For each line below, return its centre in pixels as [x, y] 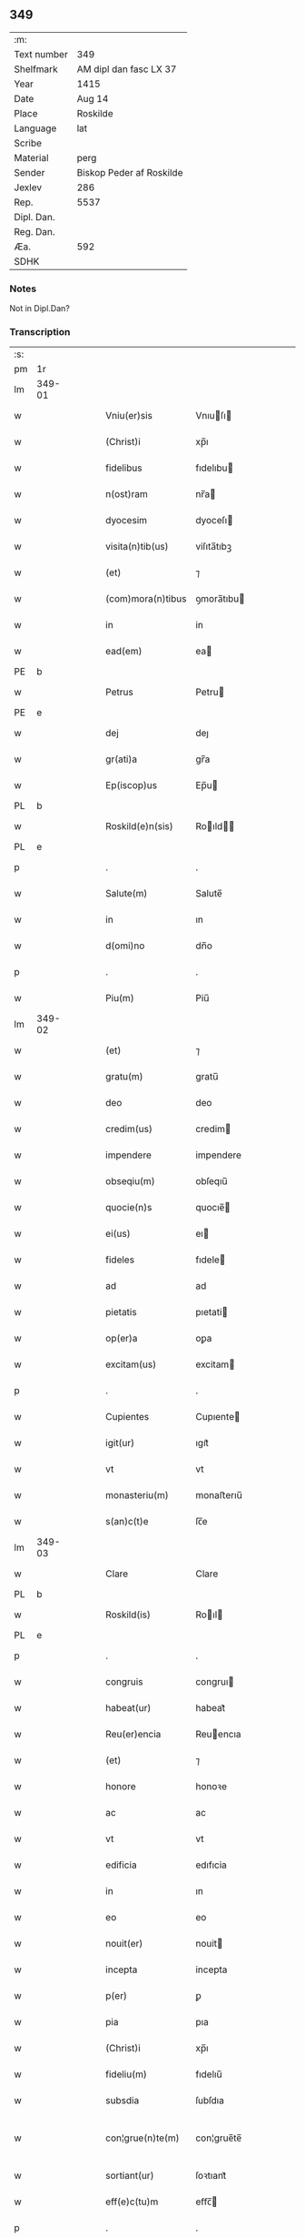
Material [31, 157]
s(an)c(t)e [127, 1522]
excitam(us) [131, 1364]
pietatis [122, 1312]
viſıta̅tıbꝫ [213, 547]
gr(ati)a [122, 759]
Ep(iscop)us [131, 785]
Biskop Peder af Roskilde [130, 172]
